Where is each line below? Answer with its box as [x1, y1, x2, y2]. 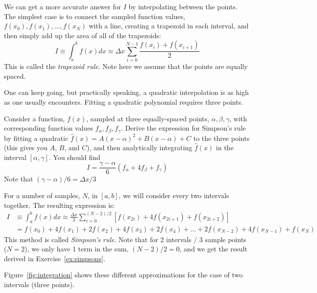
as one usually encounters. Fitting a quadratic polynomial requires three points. [4, 96, 244, 107]
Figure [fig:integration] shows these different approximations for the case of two [4, 270, 243, 280]
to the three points [193, 133, 250, 143]
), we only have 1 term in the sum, [24, 244, 129, 254]
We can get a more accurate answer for [4, 1, 121, 11]
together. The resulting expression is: [4, 200, 115, 210]
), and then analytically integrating [87, 142, 193, 153]
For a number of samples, [4, 190, 80, 200]
